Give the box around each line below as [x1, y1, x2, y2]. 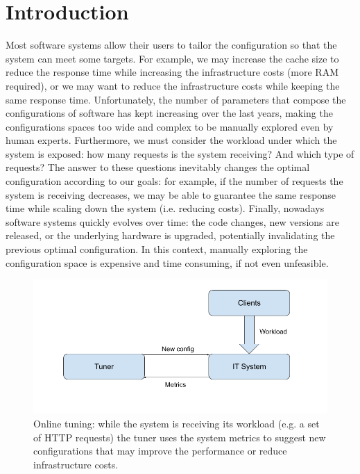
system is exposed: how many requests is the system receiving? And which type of [6, 146, 354, 161]
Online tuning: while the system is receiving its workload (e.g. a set [33, 416, 320, 430]
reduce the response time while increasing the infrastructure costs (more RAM [6, 65, 339, 79]
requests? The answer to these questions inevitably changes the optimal [6, 160, 310, 174]
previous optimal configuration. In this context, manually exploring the [6, 242, 308, 256]
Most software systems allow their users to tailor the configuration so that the [6, 38, 337, 52]
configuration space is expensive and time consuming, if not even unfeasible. [6, 255, 329, 270]
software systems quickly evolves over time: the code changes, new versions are [6, 214, 339, 229]
